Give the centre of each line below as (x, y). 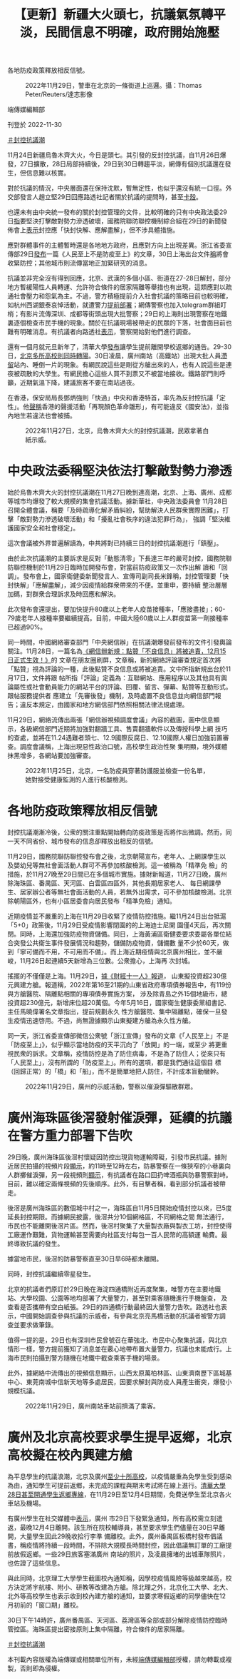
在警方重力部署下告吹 (70, 1136)
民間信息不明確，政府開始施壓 (132, 32)
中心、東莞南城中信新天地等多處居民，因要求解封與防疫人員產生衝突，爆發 (116, 1382)
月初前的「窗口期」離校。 (45, 1605)
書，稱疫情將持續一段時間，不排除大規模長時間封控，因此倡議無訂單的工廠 (116, 1545)
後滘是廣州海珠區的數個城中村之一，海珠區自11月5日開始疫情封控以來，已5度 (120, 1208)
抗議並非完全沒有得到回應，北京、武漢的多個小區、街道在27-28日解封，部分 (119, 278)
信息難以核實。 (48, 173)
